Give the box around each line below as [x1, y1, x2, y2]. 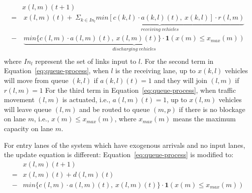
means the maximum [173, 113, 236, 124]
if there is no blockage [179, 104, 246, 114]
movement [4, 94, 35, 105]
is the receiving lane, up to [115, 65, 196, 76]
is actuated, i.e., [62, 94, 111, 105]
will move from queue [4, 75, 69, 85]
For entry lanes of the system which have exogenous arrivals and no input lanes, [4, 139, 246, 150]
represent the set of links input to [35, 55, 136, 66]
